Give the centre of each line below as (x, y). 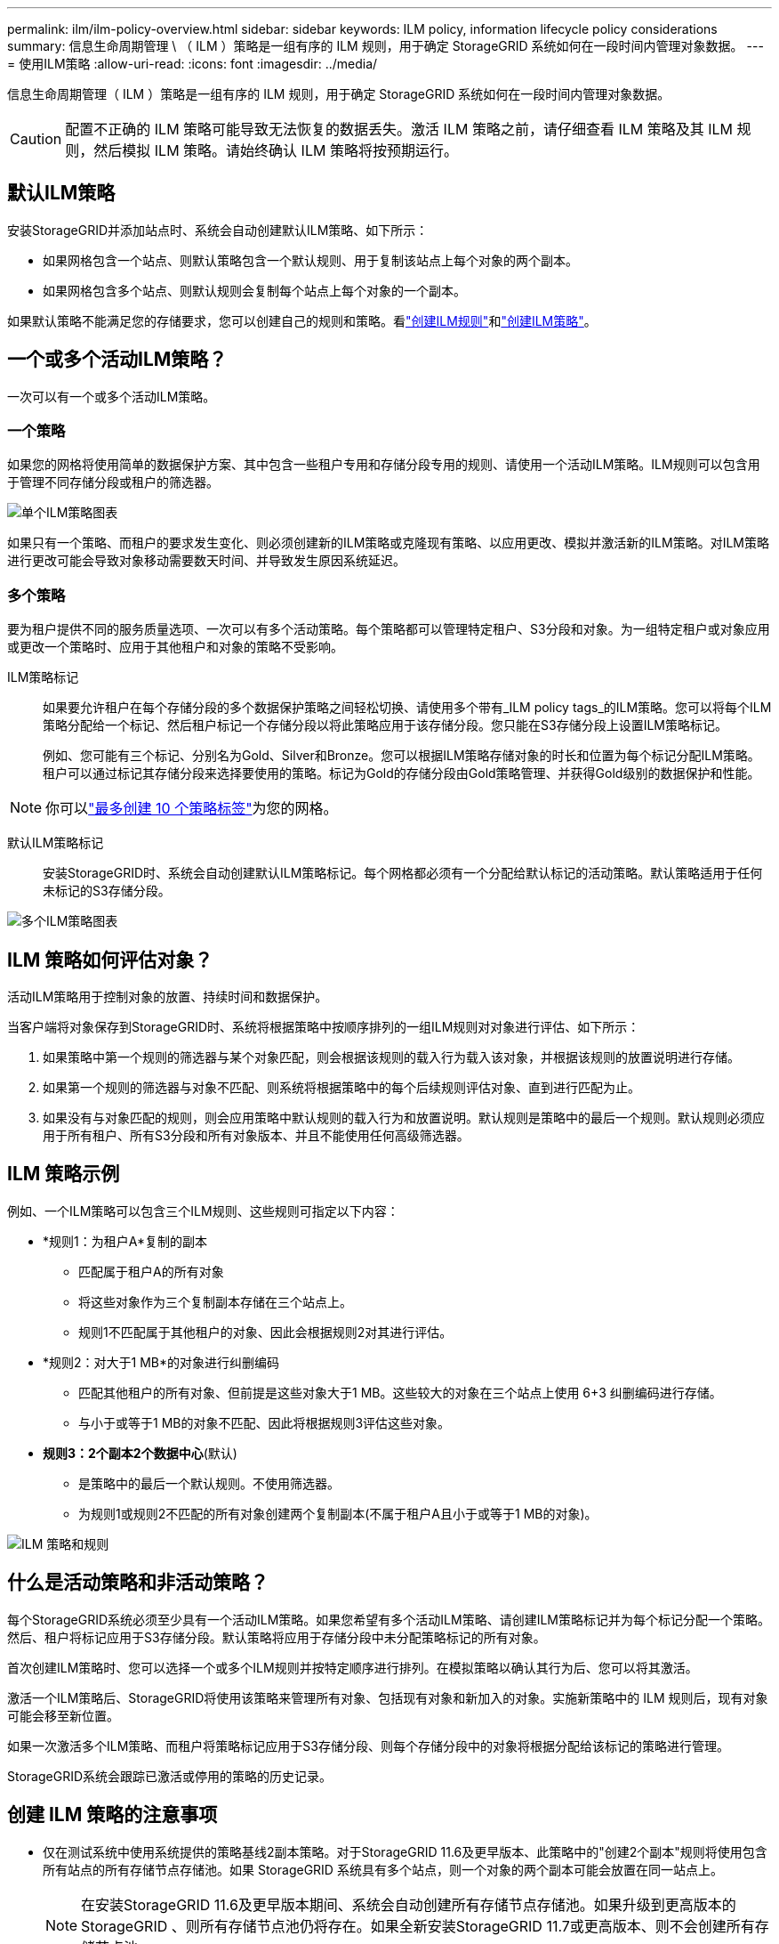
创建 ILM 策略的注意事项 (112, 1815)
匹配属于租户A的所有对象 (151, 1271)
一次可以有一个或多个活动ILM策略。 (112, 396)
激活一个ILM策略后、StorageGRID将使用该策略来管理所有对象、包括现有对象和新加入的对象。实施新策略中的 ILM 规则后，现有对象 (388, 1697)
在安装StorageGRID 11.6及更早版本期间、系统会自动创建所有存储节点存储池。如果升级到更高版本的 (409, 1904)
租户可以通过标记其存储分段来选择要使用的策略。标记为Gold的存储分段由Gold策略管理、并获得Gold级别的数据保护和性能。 (402, 774)
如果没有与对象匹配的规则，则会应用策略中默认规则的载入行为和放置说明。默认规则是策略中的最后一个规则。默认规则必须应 (404, 1118)
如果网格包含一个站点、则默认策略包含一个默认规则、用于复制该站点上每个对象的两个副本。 (310, 260)
